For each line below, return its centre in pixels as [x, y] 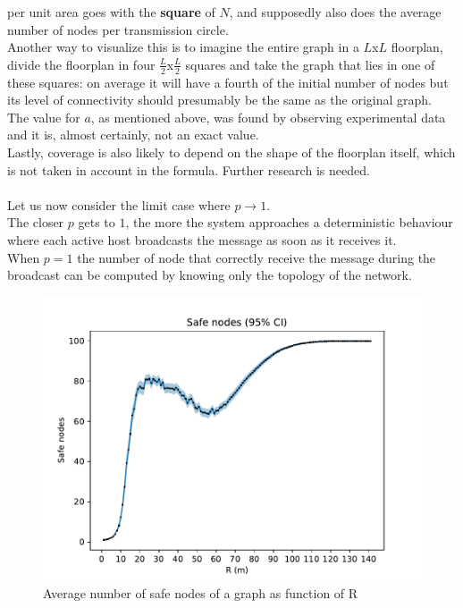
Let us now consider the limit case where [119, 204]
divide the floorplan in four [81, 64]
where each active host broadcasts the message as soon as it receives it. [202, 239]
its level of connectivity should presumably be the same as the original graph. [219, 100]
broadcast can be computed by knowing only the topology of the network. [210, 275]
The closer [36, 222]
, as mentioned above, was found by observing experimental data [268, 117]
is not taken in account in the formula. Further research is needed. [189, 169]
